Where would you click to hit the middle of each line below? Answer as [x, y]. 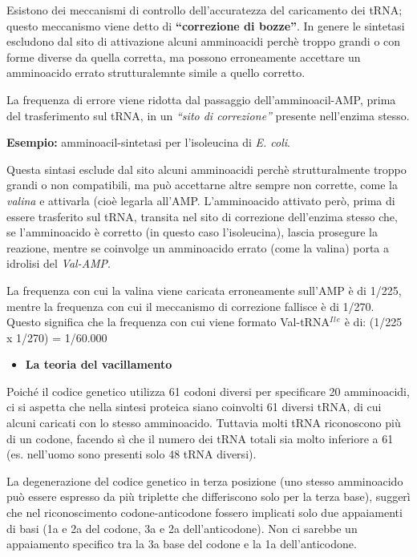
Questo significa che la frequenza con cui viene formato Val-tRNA [168, 322]
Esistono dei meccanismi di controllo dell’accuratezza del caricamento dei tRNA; [204, 10]
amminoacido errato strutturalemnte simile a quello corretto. [156, 73]
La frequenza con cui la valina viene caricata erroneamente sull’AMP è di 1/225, [204, 290]
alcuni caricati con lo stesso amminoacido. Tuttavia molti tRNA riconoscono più [204, 423]
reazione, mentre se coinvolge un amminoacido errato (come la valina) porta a [198, 247]
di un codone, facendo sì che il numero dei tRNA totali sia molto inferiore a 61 [200, 438]
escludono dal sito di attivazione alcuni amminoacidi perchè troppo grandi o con [204, 41]
